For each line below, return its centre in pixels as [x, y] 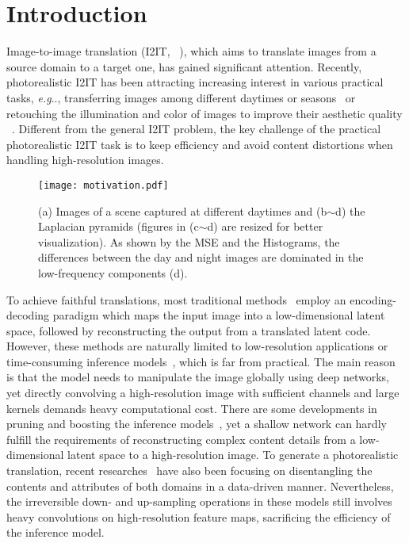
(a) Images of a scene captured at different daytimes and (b [183, 210]
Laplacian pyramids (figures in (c [118, 226]
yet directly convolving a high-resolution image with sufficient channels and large [203, 393]
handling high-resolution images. [85, 160]
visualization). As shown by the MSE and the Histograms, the [189, 241]
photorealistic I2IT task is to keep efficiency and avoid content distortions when [200, 144]
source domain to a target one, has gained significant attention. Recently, [184, 66]
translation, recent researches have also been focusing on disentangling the [189, 470]
